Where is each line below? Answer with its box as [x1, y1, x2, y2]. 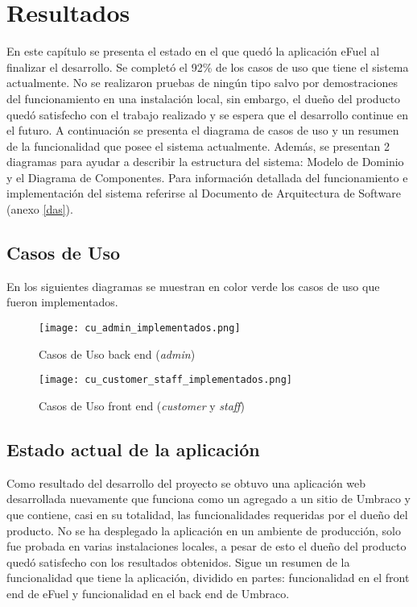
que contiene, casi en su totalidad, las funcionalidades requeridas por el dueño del [6, 505, 408, 522]
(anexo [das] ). [6, 201, 73, 218]
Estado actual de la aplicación [6, 436, 260, 461]
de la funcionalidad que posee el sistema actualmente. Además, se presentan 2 [6, 137, 390, 154]
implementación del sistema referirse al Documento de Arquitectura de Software [6, 185, 401, 202]
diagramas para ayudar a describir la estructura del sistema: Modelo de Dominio [6, 153, 404, 170]
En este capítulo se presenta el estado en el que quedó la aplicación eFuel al [6, 43, 380, 60]
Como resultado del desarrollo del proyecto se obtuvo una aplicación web [6, 474, 366, 491]
